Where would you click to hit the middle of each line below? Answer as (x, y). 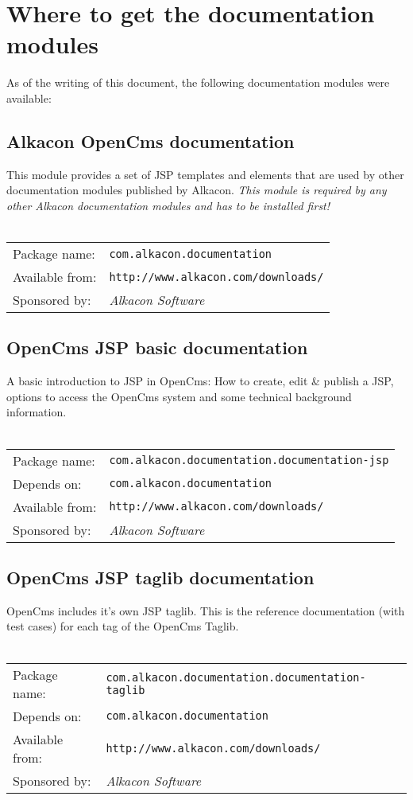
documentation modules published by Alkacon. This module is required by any (197, 190)
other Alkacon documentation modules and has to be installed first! (168, 205)
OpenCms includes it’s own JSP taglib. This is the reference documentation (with (206, 610)
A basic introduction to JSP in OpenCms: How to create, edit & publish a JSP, (200, 381)
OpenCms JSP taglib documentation (160, 578)
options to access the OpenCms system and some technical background (179, 396)
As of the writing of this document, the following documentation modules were (198, 82)
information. (37, 412)
